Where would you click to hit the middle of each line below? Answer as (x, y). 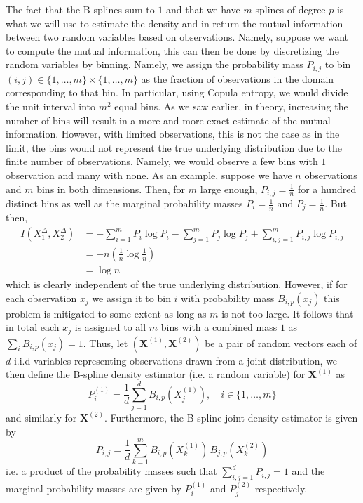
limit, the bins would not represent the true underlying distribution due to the (174, 147)
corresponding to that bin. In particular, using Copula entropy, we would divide (177, 92)
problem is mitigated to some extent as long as (106, 313)
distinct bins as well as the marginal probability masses (124, 203)
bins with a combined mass (219, 327)
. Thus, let (105, 342)
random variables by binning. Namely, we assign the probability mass (155, 64)
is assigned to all (110, 327)
